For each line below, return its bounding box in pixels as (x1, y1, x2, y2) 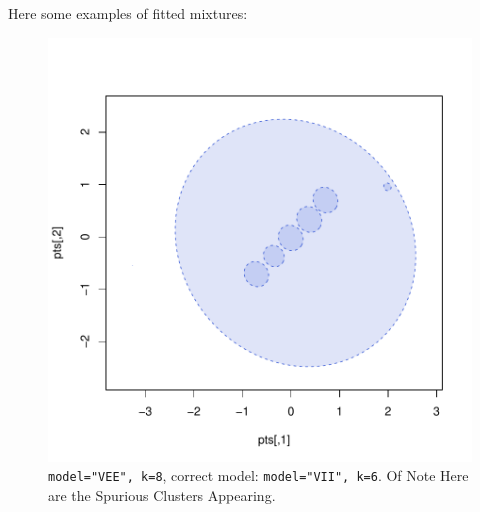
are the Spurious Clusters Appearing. (48, 484, 276, 505)
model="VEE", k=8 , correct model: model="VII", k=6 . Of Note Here (48, 465, 469, 486)
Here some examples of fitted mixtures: (8, 3, 248, 23)
